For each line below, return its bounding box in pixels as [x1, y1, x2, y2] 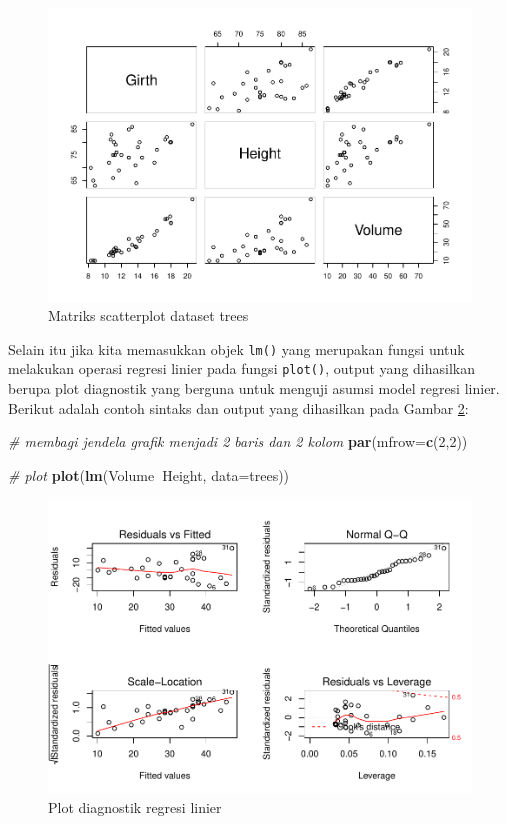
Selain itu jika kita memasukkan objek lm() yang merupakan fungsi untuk [8, 338, 465, 359]
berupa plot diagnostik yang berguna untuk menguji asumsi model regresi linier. [8, 378, 500, 399]
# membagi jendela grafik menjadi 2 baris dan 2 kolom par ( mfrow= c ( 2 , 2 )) [8, 431, 468, 452]
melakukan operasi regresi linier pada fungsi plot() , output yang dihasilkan [8, 358, 475, 379]
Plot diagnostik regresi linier [48, 796, 222, 817]
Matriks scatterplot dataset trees [48, 305, 249, 326]
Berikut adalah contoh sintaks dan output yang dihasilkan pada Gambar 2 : [8, 397, 469, 418]
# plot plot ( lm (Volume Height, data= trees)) [8, 464, 290, 485]
